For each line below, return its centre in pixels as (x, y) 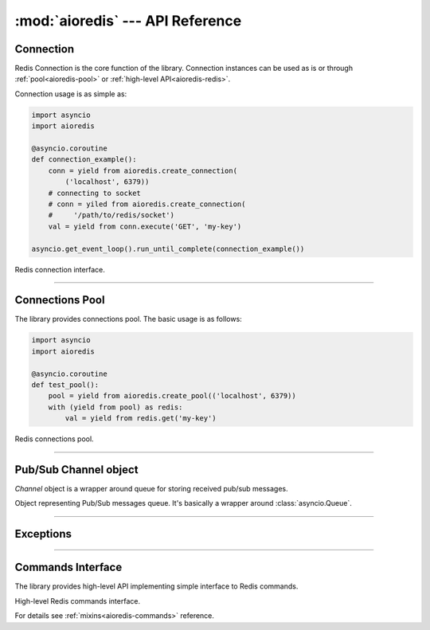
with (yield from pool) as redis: (115, 407)
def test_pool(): (65, 385)
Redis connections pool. (55, 439)
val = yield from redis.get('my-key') (141, 419)
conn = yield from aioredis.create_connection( (143, 170)
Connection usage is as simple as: (71, 94)
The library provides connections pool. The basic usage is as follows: (128, 319)
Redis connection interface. (60, 269)
